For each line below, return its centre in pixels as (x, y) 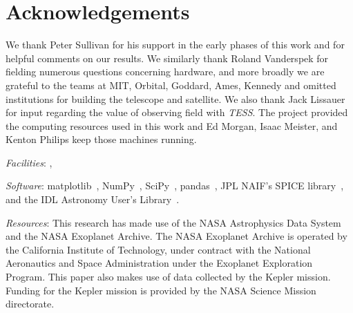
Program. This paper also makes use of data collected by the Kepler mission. (168, 277)
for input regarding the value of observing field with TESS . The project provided (177, 112)
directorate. (30, 304)
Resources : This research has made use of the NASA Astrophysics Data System (173, 222)
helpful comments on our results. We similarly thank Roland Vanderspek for (167, 58)
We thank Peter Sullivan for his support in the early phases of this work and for (175, 45)
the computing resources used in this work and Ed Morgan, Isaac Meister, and (172, 125)
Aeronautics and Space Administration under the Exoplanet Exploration (159, 263)
